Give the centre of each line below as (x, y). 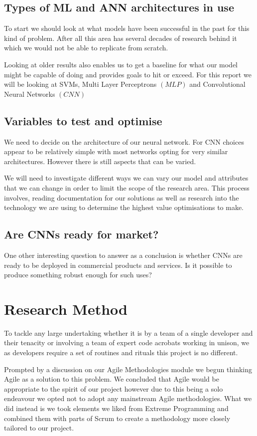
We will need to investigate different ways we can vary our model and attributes (126, 178)
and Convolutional (217, 84)
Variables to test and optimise (83, 120)
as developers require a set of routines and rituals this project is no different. (121, 352)
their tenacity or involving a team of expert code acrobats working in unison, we (127, 342)
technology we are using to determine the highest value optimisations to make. (124, 207)
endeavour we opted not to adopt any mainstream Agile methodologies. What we (128, 398)
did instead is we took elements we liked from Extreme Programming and (116, 408)
